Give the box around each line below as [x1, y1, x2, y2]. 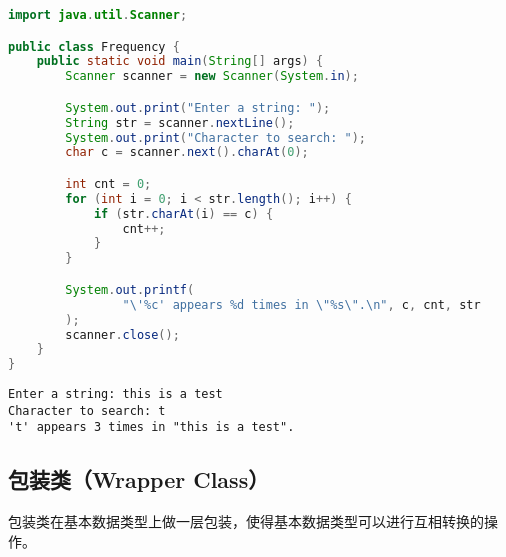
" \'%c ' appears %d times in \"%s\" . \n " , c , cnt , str [122, 297, 481, 312]
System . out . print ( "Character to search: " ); [65, 130, 367, 145]
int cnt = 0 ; [65, 176, 152, 191]
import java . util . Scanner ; [8, 8, 188, 22]
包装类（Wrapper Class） [8, 464, 270, 495]
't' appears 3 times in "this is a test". [8, 420, 295, 435]
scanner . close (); [65, 327, 180, 342]
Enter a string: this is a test [8, 387, 223, 402]
